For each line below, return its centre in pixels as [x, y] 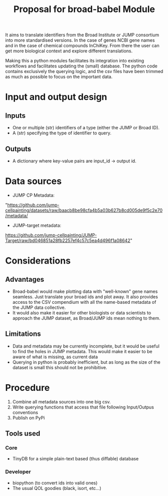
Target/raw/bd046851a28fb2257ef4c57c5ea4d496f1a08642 [68, 240]
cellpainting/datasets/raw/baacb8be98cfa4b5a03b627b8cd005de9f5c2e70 [84, 210]
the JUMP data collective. [39, 307]
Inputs [16, 115]
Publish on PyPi [29, 418]
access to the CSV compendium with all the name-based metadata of [84, 302]
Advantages [25, 279]
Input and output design [56, 97]
